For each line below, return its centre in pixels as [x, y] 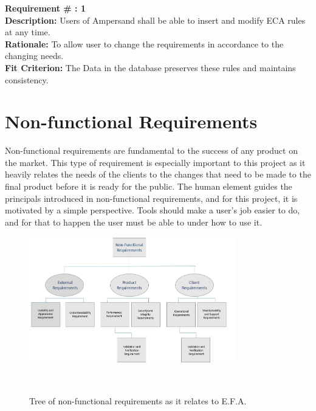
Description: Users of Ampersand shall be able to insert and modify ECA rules [155, 20]
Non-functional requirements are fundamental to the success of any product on [151, 150]
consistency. [27, 79]
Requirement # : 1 [45, 8]
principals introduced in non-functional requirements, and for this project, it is [151, 198]
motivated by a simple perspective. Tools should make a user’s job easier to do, [153, 210]
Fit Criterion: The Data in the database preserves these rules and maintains [150, 67]
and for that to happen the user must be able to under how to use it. [134, 222]
